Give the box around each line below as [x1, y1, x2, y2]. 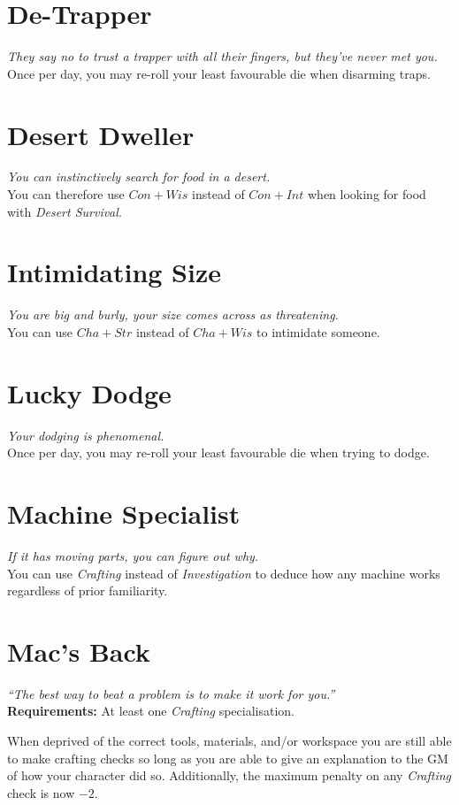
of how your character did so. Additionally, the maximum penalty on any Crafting [7, 766, 452, 785]
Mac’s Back [7, 632, 150, 669]
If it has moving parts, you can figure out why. [7, 546, 259, 564]
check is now [7, 783, 75, 801]
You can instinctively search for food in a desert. [7, 167, 271, 186]
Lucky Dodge [7, 374, 172, 410]
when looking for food [307, 185, 426, 203]
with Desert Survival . [7, 202, 122, 220]
